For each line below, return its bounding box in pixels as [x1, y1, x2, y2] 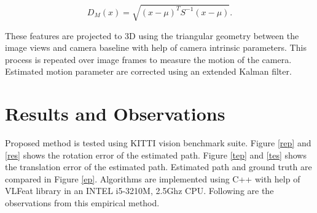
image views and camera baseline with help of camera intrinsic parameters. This [5, 41, 307, 54]
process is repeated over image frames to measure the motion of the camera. [5, 53, 292, 65]
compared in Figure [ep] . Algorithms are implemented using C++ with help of [5, 172, 300, 185]
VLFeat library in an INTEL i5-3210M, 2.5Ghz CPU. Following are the [5, 184, 274, 197]
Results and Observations [5, 101, 225, 126]
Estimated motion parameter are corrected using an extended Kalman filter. [5, 65, 292, 78]
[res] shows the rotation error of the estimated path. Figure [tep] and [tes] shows [5, 148, 307, 161]
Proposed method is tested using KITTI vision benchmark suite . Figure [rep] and [5, 136, 311, 149]
